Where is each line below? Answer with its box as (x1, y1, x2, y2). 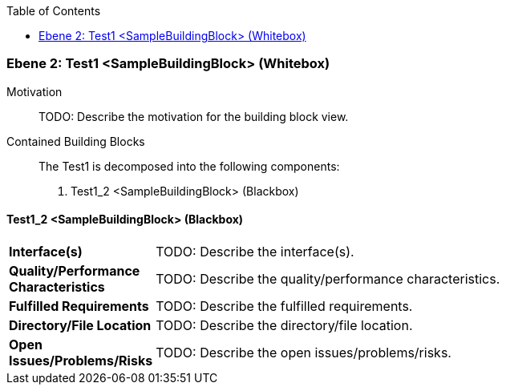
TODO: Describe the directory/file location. (156, 316, 413, 333)
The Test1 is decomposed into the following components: (38, 159, 340, 173)
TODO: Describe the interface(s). (156, 243, 354, 260)
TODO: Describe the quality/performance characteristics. (156, 270, 500, 287)
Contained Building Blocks (6, 134, 145, 148)
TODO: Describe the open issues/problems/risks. (156, 344, 451, 361)
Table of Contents (6, 4, 101, 18)
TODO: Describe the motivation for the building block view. (38, 109, 349, 123)
